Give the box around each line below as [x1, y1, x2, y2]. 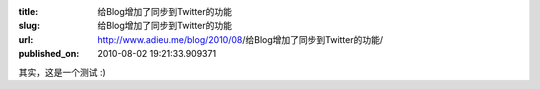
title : [18, 6, 39, 17]
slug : [18, 20, 40, 32]
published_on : [18, 48, 80, 60]
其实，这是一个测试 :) [18, 66, 107, 78]
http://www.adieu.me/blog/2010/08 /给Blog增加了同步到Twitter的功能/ [97, 33, 384, 45]
